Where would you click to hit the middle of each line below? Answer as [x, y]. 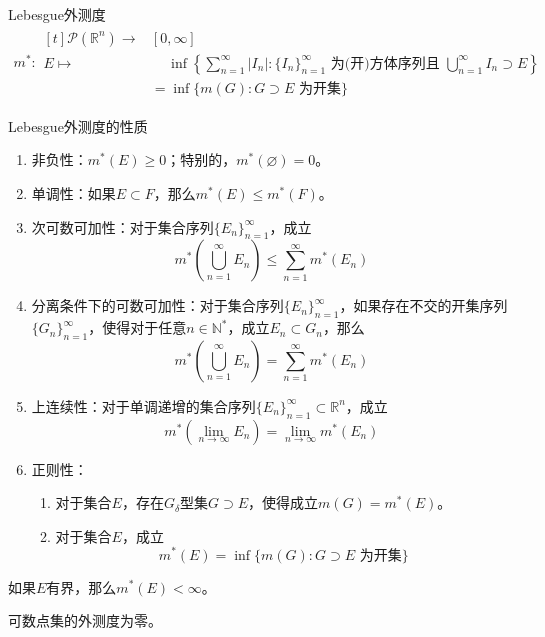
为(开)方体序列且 [385, 63]
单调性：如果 [73, 192]
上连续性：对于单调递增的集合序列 [143, 405]
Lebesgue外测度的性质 [78, 125]
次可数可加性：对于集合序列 [122, 226]
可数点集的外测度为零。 [85, 620]
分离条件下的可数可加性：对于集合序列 [157, 305]
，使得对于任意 [137, 327]
